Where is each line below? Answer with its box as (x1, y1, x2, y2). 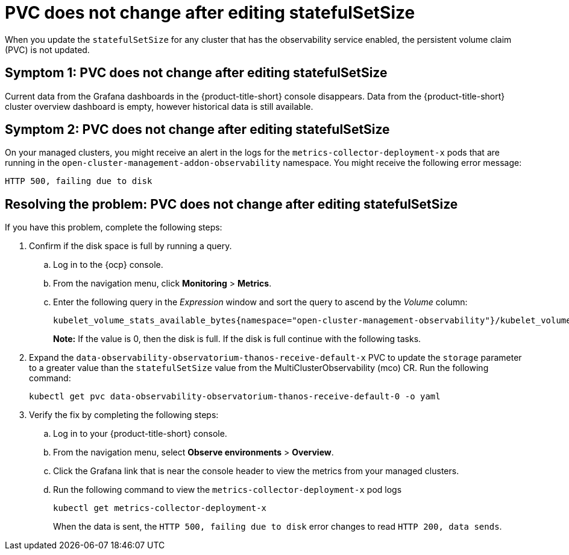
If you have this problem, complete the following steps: (5, 222, 222, 233)
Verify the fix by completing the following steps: (29, 410, 219, 420)
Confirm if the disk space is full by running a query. (29, 241, 232, 252)
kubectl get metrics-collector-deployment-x (53, 503, 267, 513)
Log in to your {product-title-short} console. (53, 428, 227, 439)
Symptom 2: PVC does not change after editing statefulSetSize (5, 122, 390, 138)
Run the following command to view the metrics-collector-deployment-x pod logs (53, 484, 402, 495)
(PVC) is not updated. (5, 44, 90, 55)
